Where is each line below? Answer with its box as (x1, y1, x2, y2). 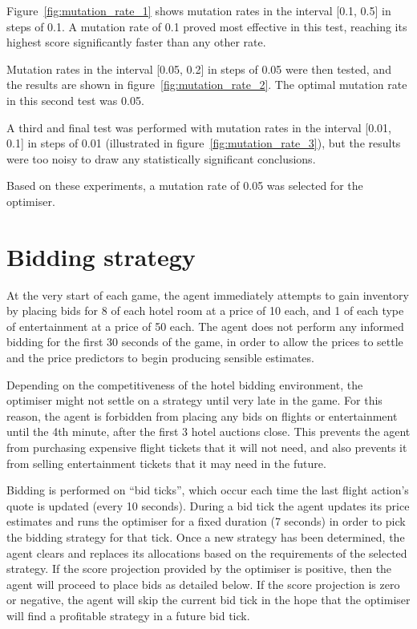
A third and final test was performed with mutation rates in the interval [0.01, (6, 119, 391, 135)
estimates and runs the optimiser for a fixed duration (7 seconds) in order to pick (6, 513, 406, 530)
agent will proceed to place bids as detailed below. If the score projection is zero (6, 575, 400, 592)
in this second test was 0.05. (6, 91, 144, 108)
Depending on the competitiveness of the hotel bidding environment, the (6, 376, 363, 393)
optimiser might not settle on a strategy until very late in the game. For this (6, 392, 383, 409)
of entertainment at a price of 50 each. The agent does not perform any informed (6, 317, 404, 334)
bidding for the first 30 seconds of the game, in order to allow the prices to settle (6, 333, 403, 350)
